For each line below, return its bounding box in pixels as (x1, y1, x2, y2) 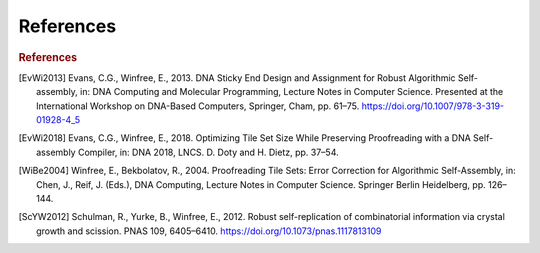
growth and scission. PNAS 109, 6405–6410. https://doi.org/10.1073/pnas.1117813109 (36, 225, 382, 237)
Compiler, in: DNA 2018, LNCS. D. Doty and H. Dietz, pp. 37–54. (77, 146, 339, 158)
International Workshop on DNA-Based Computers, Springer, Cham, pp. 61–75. (36, 100, 360, 112)
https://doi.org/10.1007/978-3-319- (361, 100, 505, 112)
